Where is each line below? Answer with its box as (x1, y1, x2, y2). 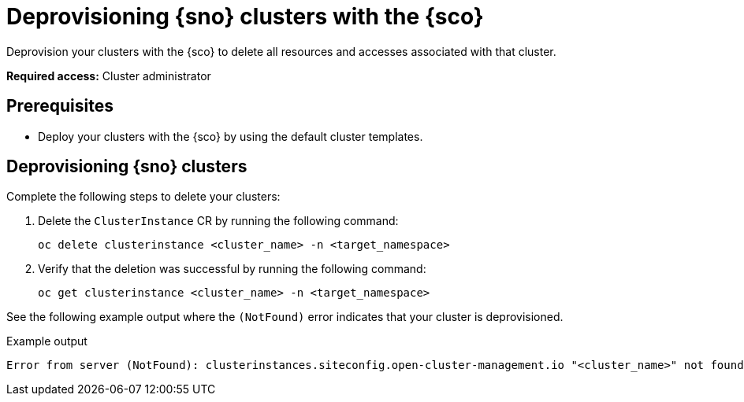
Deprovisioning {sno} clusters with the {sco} (6, 3, 484, 30)
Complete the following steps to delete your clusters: (6, 190, 281, 204)
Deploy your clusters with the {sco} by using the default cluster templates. (38, 129, 423, 143)
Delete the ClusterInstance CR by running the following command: (38, 214, 399, 228)
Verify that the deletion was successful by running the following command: (38, 262, 426, 276)
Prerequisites (6, 96, 113, 116)
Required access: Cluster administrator (6, 68, 211, 83)
